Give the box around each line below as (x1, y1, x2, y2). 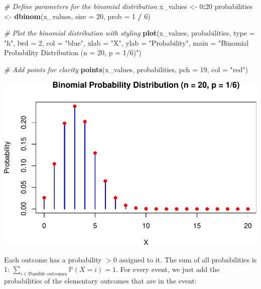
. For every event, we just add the (116, 264, 220, 274)
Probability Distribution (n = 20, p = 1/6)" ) (4, 47, 142, 58)
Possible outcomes (28, 271, 67, 277)
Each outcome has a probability (4, 254, 102, 264)
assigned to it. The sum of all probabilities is (119, 254, 257, 264)
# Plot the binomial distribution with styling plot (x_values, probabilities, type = (4, 28, 255, 38)
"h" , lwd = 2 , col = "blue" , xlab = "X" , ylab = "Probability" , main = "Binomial (4, 37, 249, 48)
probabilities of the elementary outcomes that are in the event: (4, 275, 197, 286)
